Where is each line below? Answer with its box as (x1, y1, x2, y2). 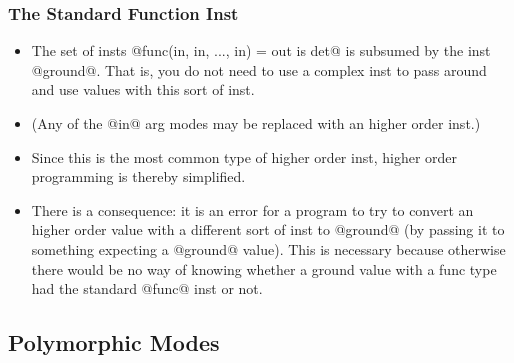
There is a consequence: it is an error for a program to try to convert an (31, 199, 474, 220)
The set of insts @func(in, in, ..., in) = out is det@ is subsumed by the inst (31, 40, 491, 61)
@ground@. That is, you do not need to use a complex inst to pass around (31, 59, 487, 80)
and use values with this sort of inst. (31, 79, 255, 100)
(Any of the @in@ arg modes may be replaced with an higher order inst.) (31, 113, 481, 133)
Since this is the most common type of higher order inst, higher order (31, 146, 458, 167)
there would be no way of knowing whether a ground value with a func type (31, 258, 497, 279)
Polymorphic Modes (8, 327, 220, 358)
